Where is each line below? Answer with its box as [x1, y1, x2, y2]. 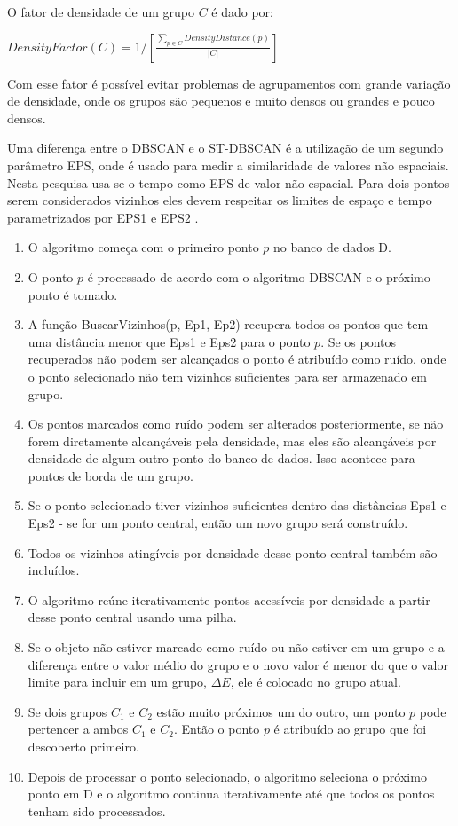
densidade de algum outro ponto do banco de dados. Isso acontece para [28, 449, 415, 468]
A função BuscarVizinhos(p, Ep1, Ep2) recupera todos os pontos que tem [28, 315, 429, 334]
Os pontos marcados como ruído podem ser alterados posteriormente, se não [28, 414, 444, 433]
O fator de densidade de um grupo [7, 3, 194, 20]
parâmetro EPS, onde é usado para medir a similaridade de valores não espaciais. [7, 155, 449, 174]
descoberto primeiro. [28, 737, 139, 755]
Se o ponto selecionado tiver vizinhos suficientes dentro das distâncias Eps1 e [28, 496, 446, 515]
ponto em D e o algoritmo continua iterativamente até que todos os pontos [28, 784, 435, 803]
